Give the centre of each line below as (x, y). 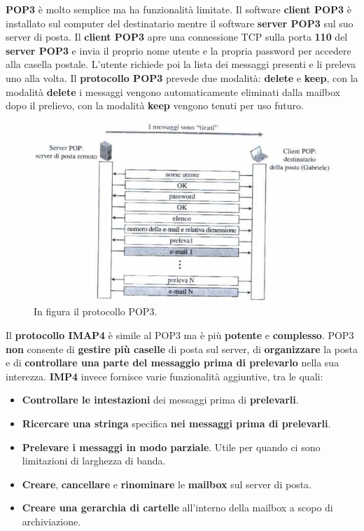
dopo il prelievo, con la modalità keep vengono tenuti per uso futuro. (155, 105)
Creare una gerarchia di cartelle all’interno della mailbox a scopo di (177, 508)
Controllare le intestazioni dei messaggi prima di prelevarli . (160, 400)
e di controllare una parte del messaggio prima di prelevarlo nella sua (173, 363)
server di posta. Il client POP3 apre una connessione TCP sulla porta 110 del (177, 37)
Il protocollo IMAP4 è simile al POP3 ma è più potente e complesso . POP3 (180, 335)
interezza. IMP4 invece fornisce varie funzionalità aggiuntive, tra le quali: (164, 376)
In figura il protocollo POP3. (96, 311)
